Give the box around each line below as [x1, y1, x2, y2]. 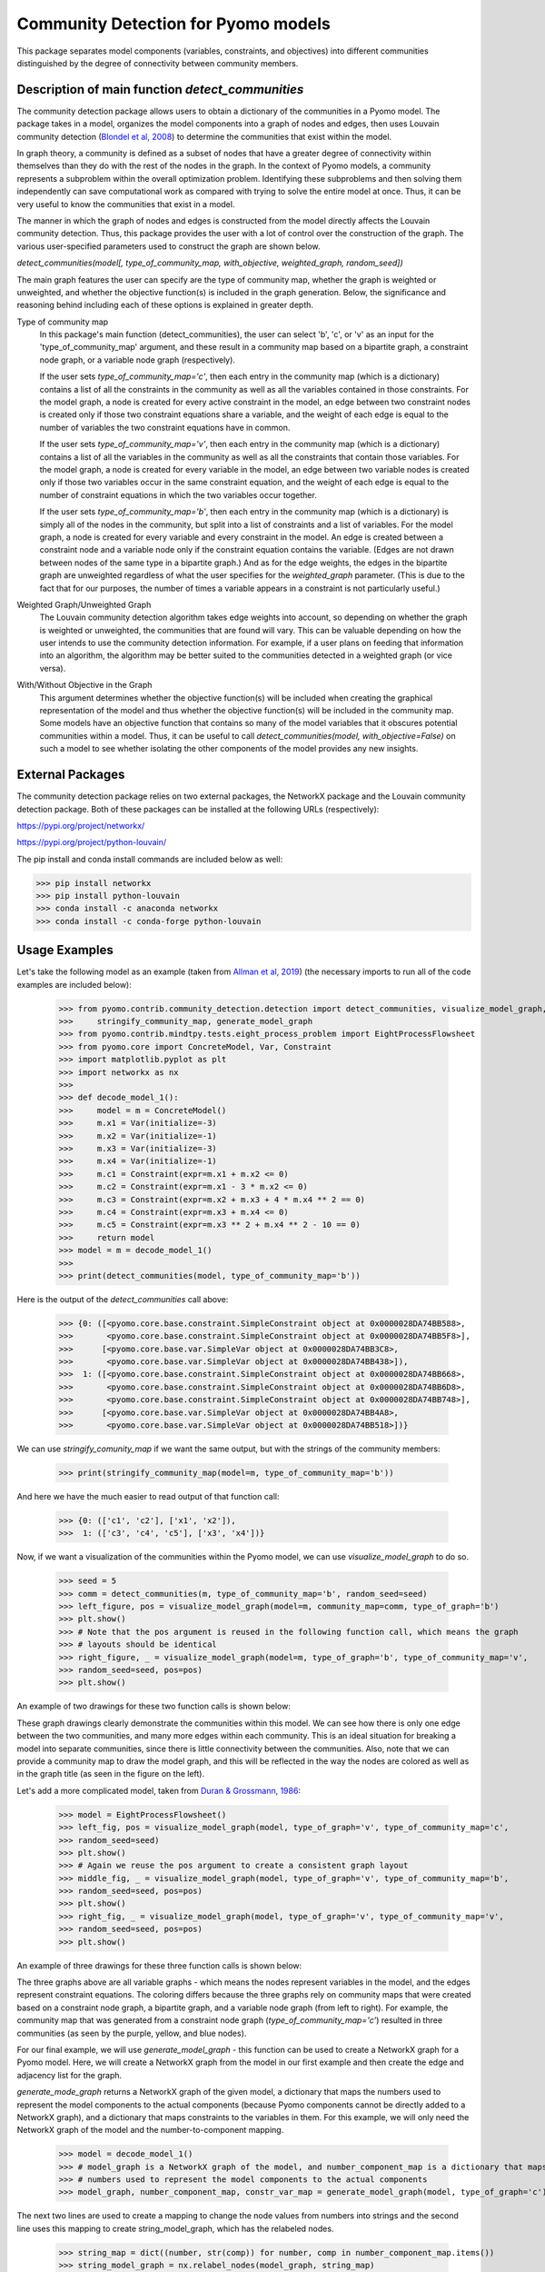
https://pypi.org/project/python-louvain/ [16, 837, 167, 848]
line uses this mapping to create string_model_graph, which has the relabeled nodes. [16, 2223, 334, 2234]
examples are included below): [16, 979, 132, 990]
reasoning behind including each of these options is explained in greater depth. [16, 300, 313, 311]
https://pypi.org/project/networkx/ [16, 820, 145, 831]
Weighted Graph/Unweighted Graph [16, 599, 152, 610]
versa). [39, 663, 66, 673]
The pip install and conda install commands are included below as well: [16, 853, 283, 864]
